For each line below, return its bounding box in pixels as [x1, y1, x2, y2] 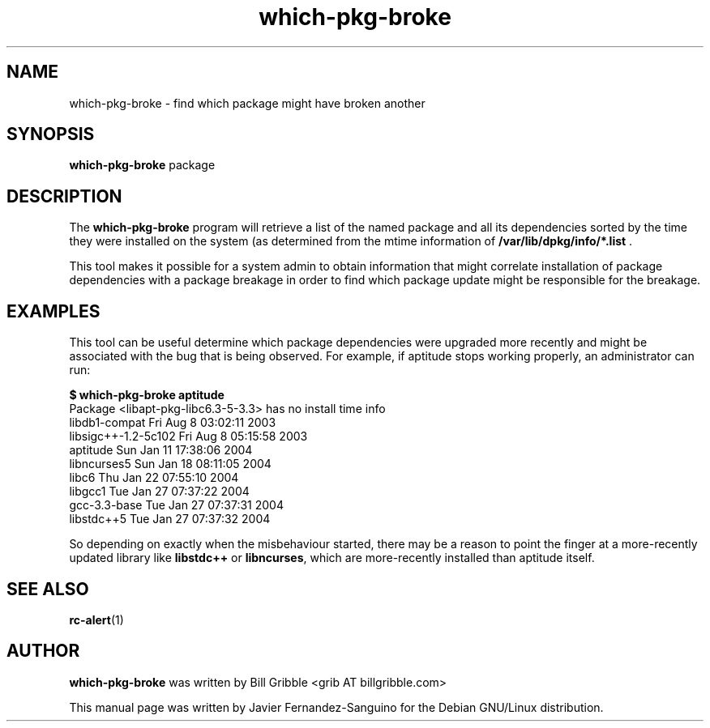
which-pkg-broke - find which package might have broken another [69, 96, 426, 110]
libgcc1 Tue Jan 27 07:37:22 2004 [69, 484, 250, 499]
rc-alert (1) [69, 612, 124, 627]
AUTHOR [6, 641, 80, 662]
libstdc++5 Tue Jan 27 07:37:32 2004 [69, 512, 271, 526]
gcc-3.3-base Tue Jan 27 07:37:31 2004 [69, 498, 284, 513]
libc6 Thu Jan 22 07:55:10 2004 [69, 470, 239, 485]
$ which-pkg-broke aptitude [69, 388, 225, 402]
